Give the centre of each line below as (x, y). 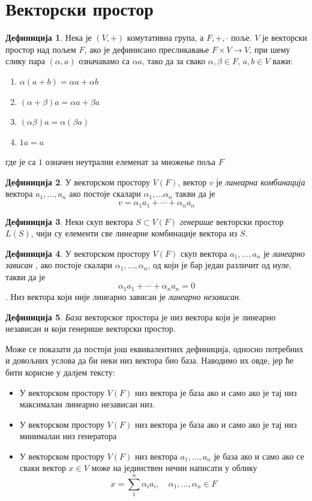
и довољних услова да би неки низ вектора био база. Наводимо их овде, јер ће (150, 360)
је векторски (285, 37)
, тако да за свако (174, 61)
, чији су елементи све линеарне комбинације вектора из (134, 233)
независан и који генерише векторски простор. (91, 328)
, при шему (270, 49)
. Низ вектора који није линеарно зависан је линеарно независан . (123, 296)
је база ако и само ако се (259, 456)
